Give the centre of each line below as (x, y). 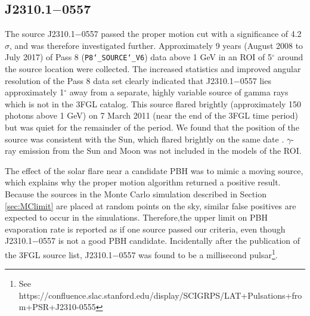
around (290, 57)
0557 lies (255, 80)
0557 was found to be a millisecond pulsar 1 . (198, 253)
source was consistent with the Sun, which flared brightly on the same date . (145, 139)
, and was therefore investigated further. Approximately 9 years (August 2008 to (156, 45)
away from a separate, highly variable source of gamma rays (179, 92)
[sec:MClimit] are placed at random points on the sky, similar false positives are (151, 205)
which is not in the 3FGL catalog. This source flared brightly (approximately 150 (153, 103)
